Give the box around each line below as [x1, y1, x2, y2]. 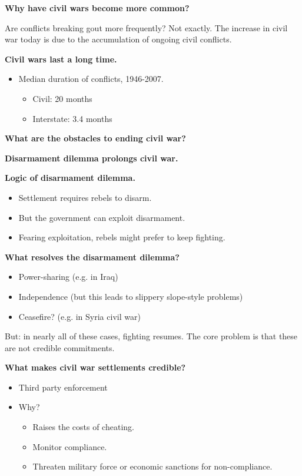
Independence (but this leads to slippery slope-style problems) [18, 290, 243, 302]
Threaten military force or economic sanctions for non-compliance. [32, 460, 273, 472]
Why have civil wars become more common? [5, 2, 190, 14]
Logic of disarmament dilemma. [5, 171, 135, 184]
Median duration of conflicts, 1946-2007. [18, 72, 164, 85]
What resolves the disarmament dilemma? [5, 250, 180, 263]
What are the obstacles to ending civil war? [5, 132, 186, 144]
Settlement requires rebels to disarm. [18, 191, 152, 203]
